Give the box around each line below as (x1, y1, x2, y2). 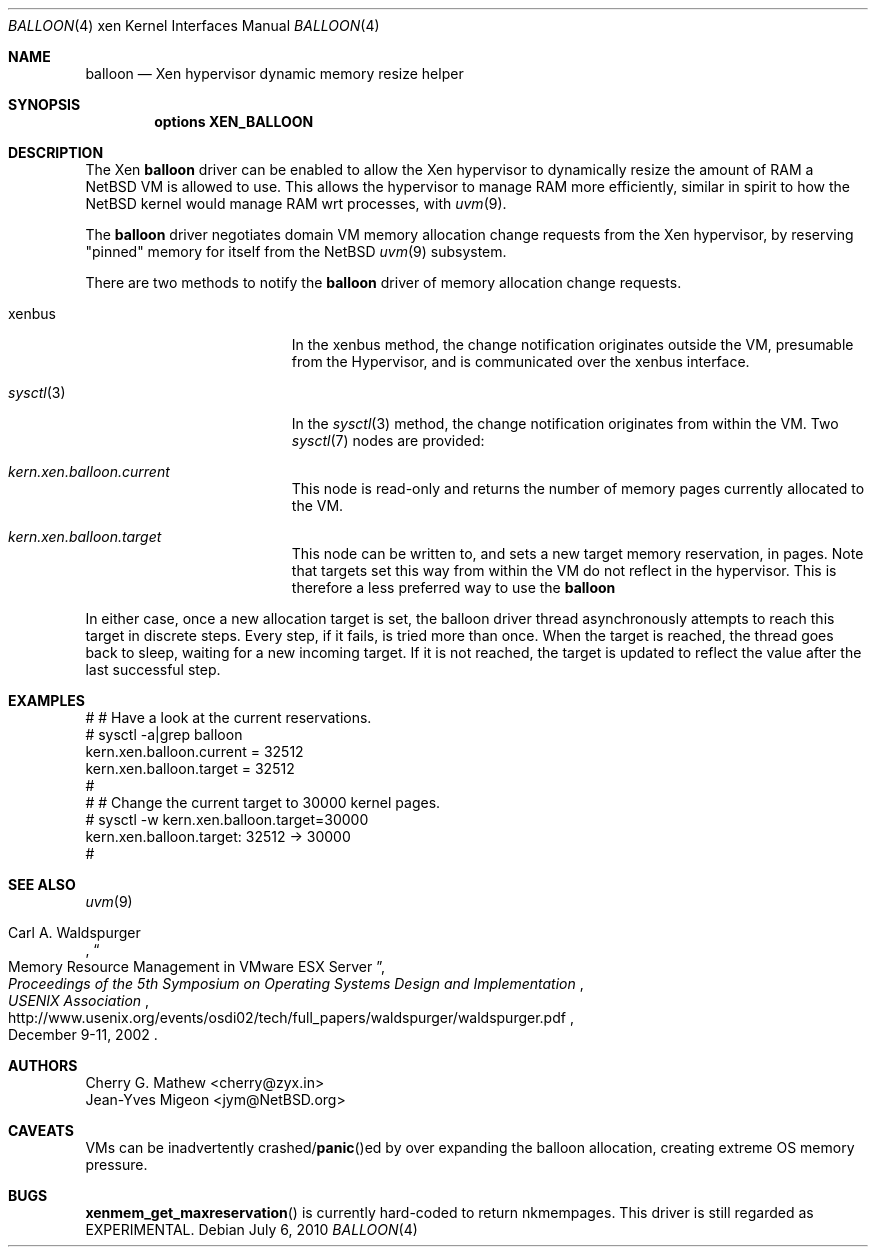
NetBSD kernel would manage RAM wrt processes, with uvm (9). (85, 195, 507, 212)
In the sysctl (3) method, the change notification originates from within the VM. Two (291, 415, 839, 432)
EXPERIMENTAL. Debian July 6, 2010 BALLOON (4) (85, 1221, 418, 1238)
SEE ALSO (8, 876, 76, 893)
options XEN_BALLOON (154, 113, 314, 130)
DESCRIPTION (8, 144, 104, 161)
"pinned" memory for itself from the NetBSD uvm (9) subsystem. (85, 243, 507, 260)
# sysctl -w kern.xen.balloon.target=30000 (85, 811, 369, 828)
